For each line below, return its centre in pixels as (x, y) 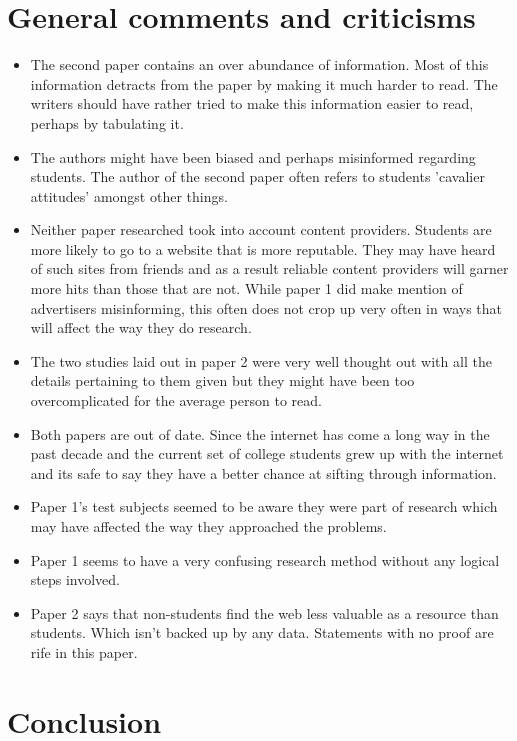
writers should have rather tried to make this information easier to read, (252, 103)
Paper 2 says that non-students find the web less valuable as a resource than (264, 612)
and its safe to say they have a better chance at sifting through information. (263, 472)
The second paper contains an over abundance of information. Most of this (259, 64)
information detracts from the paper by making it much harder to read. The (264, 83)
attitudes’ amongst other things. (129, 195)
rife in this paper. (84, 651)
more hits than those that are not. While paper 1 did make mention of (246, 288)
